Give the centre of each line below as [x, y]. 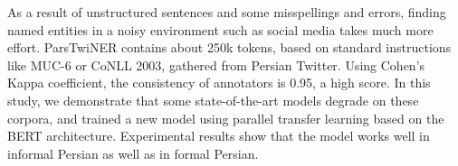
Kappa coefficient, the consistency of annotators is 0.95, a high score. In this [219, 83]
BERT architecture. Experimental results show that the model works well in [219, 136]
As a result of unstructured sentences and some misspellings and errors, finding [227, 12]
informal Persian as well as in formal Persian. [133, 153]
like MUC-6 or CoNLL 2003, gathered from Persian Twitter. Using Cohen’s [216, 65]
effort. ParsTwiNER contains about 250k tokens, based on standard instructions [229, 47]
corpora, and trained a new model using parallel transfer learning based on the [226, 118]
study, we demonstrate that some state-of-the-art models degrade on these [213, 100]
